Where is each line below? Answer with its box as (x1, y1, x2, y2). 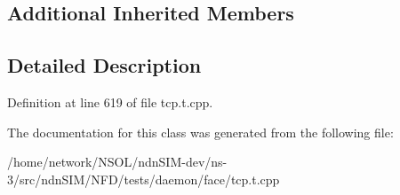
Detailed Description (7, 51, 202, 79)
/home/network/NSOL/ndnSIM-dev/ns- (7, 152, 228, 171)
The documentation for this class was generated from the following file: (7, 122, 394, 141)
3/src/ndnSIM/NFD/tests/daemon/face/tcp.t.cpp (7, 169, 280, 188)
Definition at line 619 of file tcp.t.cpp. (7, 92, 213, 111)
